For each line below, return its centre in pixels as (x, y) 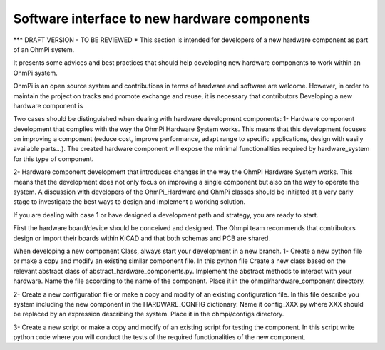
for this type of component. (53, 159)
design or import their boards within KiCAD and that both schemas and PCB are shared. (142, 238)
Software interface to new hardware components (161, 19)
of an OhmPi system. (44, 49)
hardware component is (48, 105)
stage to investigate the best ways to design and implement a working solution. (129, 202)
